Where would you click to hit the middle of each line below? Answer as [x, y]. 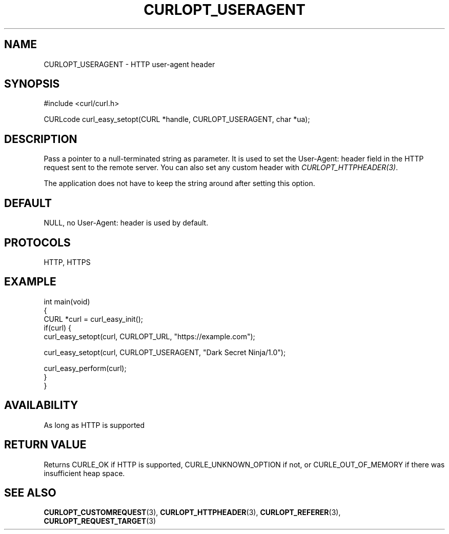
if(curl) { [58, 327]
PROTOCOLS [37, 242]
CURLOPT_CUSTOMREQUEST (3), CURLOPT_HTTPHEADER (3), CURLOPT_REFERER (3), [192, 512]
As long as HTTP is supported [94, 425]
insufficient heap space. [84, 473]
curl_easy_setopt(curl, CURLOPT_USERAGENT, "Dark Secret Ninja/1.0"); [165, 352]
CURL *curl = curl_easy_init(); [93, 319]
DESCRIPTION [41, 139]
